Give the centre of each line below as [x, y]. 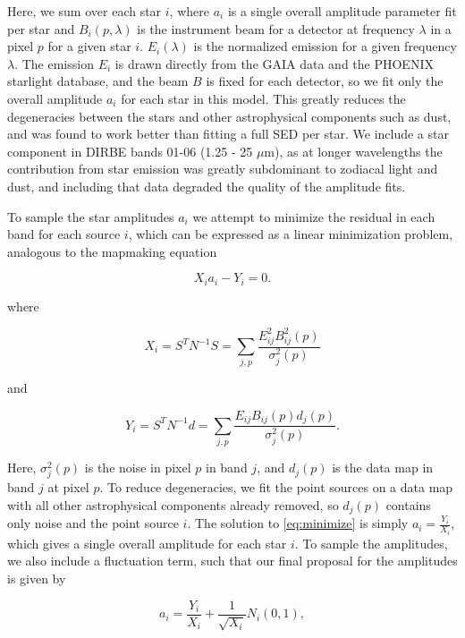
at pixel [68, 487]
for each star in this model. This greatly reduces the [263, 98]
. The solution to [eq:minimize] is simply [298, 523]
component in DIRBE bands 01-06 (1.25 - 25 [130, 151]
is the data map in [383, 468]
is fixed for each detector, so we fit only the [325, 81]
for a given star [89, 46]
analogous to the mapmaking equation [112, 251]
